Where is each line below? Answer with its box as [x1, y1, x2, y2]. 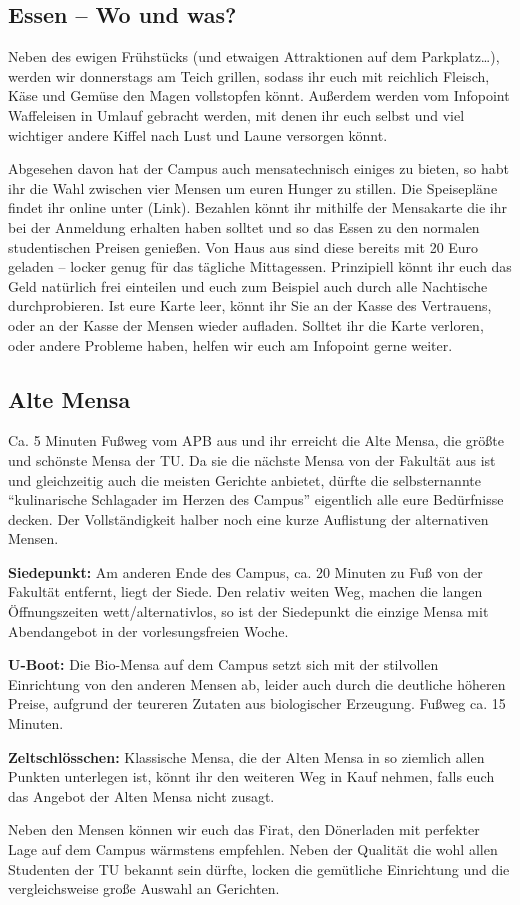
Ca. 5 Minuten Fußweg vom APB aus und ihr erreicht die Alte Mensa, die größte [8, 430, 504, 451]
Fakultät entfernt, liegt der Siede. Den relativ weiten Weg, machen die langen [8, 581, 483, 602]
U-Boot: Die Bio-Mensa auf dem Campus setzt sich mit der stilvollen [8, 654, 439, 675]
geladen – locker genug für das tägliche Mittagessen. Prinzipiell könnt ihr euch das [8, 256, 512, 277]
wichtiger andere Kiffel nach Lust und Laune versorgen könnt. [8, 124, 388, 145]
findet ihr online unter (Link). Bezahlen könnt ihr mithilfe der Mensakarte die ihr [8, 197, 507, 218]
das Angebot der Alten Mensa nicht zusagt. [8, 785, 275, 806]
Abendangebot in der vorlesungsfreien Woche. [8, 620, 289, 641]
